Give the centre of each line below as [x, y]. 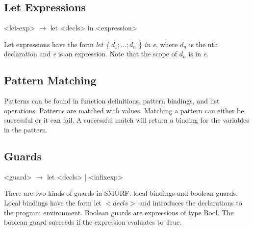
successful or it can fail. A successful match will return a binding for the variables [126, 120]
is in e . [199, 54]
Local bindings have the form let [53, 202]
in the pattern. [26, 129]
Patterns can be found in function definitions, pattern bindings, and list [112, 101]
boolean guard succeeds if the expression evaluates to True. [93, 222]
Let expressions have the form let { [57, 44]
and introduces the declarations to [191, 202]
